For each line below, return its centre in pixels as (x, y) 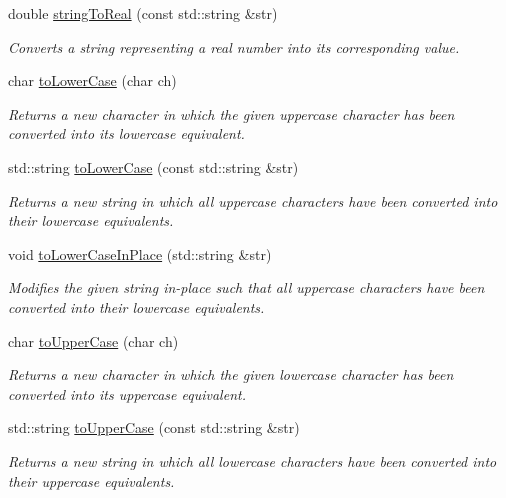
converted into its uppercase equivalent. (127, 393)
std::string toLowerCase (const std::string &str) (153, 166)
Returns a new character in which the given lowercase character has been (231, 374)
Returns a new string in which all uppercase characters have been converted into (253, 200)
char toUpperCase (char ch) (93, 340)
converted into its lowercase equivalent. (126, 133)
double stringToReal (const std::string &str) (143, 13)
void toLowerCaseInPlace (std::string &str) (140, 253)
